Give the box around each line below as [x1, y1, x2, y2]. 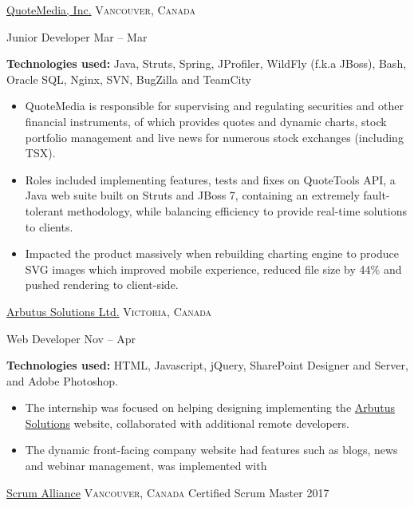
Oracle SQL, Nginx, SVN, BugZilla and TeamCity [6, 70, 251, 87]
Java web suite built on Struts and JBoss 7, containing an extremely [25, 187, 360, 204]
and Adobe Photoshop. [6, 372, 118, 389]
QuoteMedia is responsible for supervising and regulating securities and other [25, 97, 404, 114]
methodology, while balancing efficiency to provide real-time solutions [67, 202, 408, 219]
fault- [363, 187, 390, 204]
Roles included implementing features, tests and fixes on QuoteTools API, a [25, 171, 396, 188]
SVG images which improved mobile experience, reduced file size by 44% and [25, 260, 402, 277]
